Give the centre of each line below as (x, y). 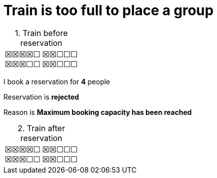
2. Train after (41, 128)
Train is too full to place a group (108, 10)
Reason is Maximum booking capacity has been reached (98, 112)
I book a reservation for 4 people (57, 81)
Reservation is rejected (41, 97)
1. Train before (41, 33)
